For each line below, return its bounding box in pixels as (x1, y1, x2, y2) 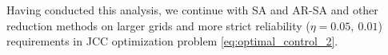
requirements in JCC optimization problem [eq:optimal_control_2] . (6, 33, 338, 49)
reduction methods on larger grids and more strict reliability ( (6, 17, 310, 33)
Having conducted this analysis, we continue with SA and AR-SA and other (6, 2, 378, 18)
